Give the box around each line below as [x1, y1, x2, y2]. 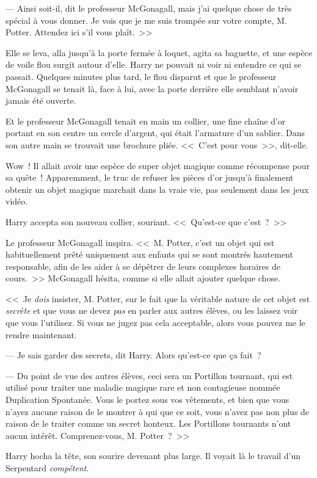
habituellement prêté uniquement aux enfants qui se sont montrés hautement [5, 248, 293, 261]
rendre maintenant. [5, 328, 77, 341]
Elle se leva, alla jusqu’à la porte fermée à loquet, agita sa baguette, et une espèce [5, 46, 313, 59]
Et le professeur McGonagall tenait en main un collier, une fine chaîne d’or [5, 114, 286, 127]
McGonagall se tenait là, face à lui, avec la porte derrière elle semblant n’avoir [5, 82, 299, 95]
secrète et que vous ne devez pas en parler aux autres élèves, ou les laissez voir [5, 304, 298, 317]
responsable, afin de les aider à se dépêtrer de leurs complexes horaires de [5, 259, 280, 272]
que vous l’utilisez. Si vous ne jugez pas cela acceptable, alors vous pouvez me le [5, 316, 305, 329]
